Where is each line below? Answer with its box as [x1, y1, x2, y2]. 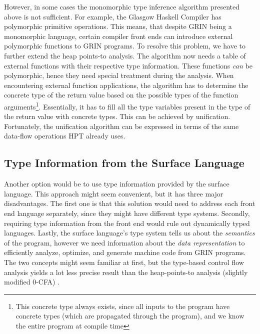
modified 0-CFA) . [4, 276, 60, 287]
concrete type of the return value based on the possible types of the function [4, 89, 238, 100]
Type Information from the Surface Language [4, 155, 244, 170]
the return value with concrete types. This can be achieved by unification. [4, 111, 230, 121]
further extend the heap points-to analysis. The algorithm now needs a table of [4, 50, 246, 60]
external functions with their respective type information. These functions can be [4, 60, 252, 70]
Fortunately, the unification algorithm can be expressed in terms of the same [4, 120, 239, 131]
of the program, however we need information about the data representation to [4, 237, 245, 247]
